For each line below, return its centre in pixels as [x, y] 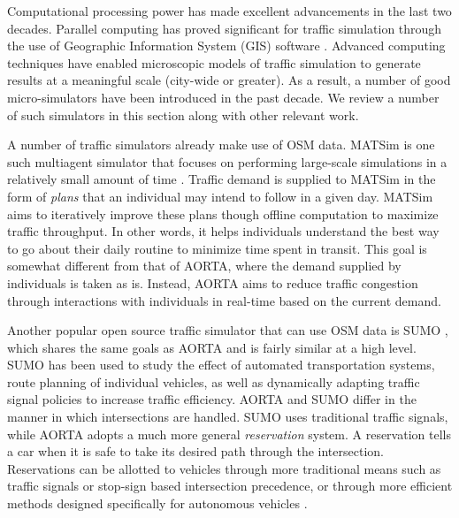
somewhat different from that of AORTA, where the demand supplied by [204, 266]
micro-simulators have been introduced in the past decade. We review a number [223, 97]
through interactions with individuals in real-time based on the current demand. [224, 300]
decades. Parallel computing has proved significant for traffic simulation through [225, 28]
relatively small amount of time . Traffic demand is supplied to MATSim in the [222, 179]
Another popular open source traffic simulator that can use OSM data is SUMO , [228, 330]
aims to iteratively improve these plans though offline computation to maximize [223, 213]
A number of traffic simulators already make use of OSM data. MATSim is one [221, 145]
